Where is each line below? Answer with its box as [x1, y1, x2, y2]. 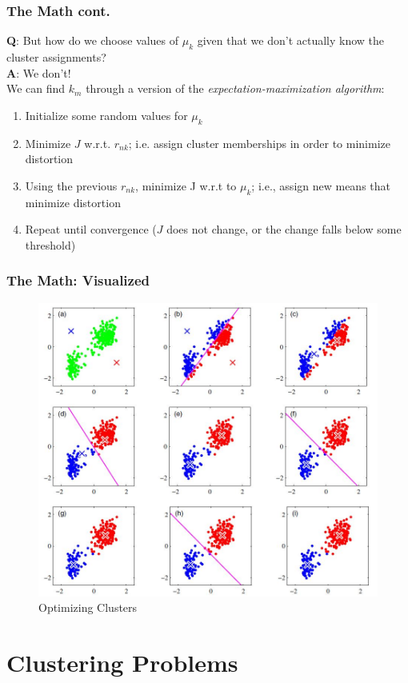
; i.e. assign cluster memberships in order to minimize [128, 134, 390, 151]
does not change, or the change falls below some [166, 221, 402, 238]
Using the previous [25, 177, 118, 194]
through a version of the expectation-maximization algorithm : [86, 80, 385, 97]
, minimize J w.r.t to [135, 177, 237, 194]
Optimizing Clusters [38, 599, 138, 616]
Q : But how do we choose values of [6, 32, 179, 49]
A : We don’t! [6, 64, 71, 81]
